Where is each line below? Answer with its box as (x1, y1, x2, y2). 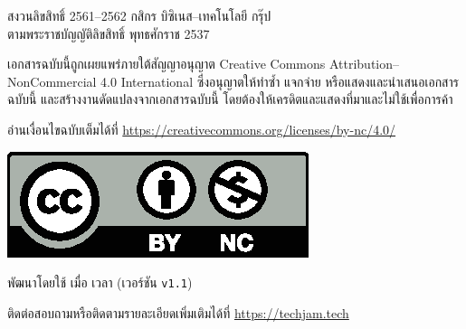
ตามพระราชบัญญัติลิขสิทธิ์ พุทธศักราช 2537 (7, 23, 210, 42)
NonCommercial (7, 71, 97, 90)
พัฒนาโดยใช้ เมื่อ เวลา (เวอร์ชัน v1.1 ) (7, 273, 193, 292)
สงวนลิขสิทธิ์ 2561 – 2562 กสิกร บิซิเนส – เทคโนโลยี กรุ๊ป (7, 6, 271, 24)
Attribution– (328, 54, 400, 73)
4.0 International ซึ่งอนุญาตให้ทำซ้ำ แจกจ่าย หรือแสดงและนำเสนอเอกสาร (100, 71, 459, 90)
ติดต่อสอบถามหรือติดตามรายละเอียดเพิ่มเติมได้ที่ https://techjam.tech (7, 303, 349, 322)
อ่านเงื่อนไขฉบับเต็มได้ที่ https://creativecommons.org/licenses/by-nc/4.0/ (7, 119, 396, 138)
